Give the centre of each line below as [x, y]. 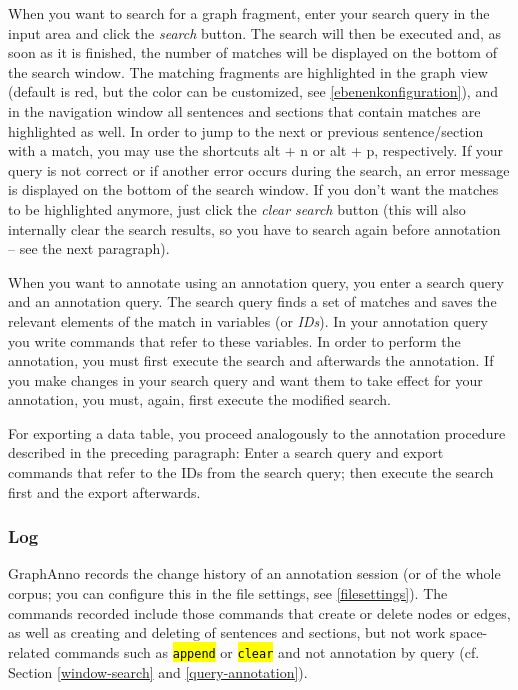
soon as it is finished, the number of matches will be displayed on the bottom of [252, 52]
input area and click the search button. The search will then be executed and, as [255, 32]
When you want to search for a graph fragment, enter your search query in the [249, 13]
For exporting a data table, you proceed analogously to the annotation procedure [257, 432]
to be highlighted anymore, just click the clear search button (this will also [237, 208]
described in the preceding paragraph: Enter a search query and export [226, 452]
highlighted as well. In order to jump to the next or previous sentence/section [246, 130]
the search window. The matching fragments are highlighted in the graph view [248, 71]
